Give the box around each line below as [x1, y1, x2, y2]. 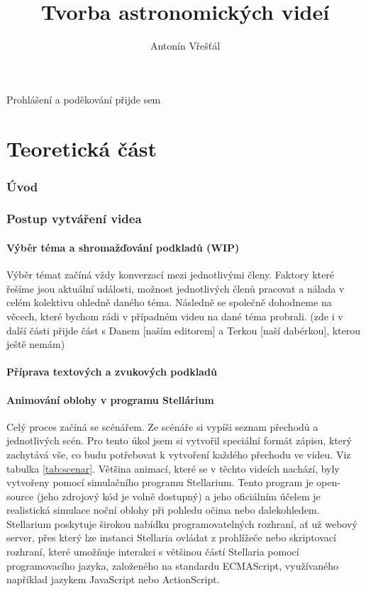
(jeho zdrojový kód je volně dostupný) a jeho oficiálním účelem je [36, 488, 321, 503]
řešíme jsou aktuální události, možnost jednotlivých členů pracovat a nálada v [6, 281, 345, 295]
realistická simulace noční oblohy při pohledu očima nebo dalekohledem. [6, 502, 320, 517]
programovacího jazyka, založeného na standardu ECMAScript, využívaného [6, 558, 338, 573]
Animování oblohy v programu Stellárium [6, 392, 214, 407]
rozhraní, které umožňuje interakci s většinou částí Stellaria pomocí [6, 544, 299, 559]
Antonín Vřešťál [150, 38, 221, 53]
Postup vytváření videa [6, 210, 142, 227]
